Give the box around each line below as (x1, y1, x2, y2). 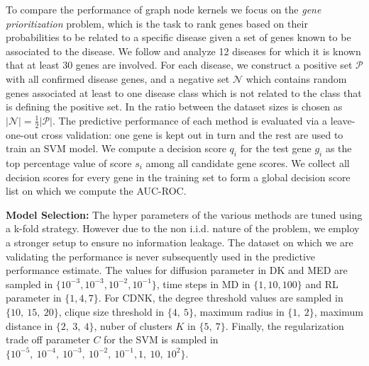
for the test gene (240, 141, 312, 156)
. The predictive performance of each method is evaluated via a (52, 113, 328, 127)
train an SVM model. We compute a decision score (6, 141, 226, 156)
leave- (330, 113, 356, 127)
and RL (305, 276, 338, 291)
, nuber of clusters (94, 318, 172, 333)
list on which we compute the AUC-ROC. (6, 183, 187, 198)
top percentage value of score (6, 155, 132, 170)
